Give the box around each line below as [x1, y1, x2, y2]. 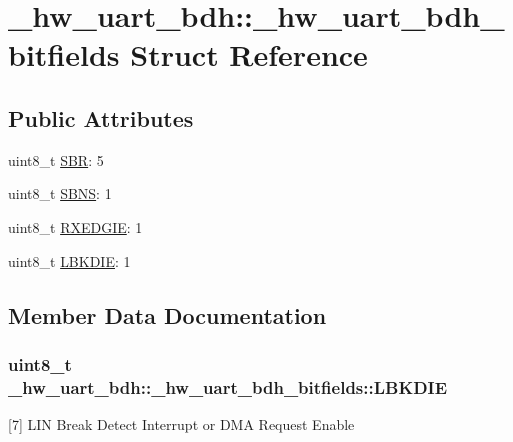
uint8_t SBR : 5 [8, 149, 104, 170]
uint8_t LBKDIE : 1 [8, 250, 131, 271]
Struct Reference [130, 34, 368, 75]
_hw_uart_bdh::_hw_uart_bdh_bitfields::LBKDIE [8, 374, 448, 399]
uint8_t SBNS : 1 [8, 183, 112, 204]
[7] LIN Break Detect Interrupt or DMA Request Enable [8, 414, 355, 435]
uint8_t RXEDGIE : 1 [8, 216, 143, 237]
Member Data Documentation [8, 299, 327, 330]
